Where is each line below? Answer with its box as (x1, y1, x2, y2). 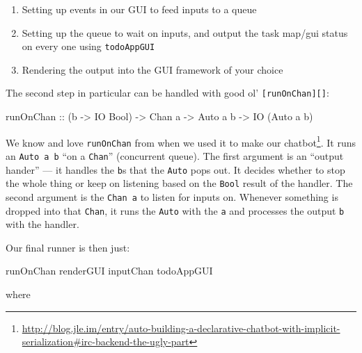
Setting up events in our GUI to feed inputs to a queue (22, 2, 257, 16)
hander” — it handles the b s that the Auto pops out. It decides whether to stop (6, 162, 345, 176)
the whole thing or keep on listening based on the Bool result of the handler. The (6, 176, 353, 190)
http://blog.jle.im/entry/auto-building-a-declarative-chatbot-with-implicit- (22, 320, 340, 335)
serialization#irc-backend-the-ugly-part (22, 334, 189, 349)
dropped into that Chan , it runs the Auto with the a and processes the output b (6, 203, 345, 217)
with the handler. (6, 217, 79, 231)
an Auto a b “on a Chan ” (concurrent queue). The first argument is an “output (6, 149, 344, 163)
